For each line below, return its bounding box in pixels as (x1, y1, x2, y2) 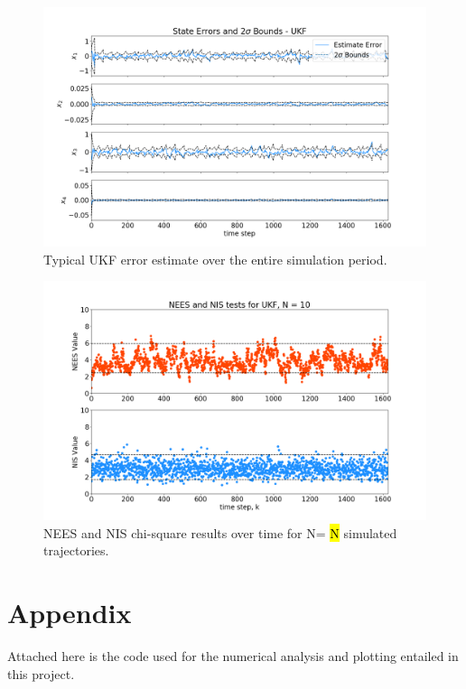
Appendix (7, 594, 132, 631)
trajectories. (43, 541, 109, 560)
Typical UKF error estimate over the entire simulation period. (43, 249, 387, 268)
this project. (7, 664, 75, 683)
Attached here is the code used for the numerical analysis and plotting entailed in (7, 647, 459, 666)
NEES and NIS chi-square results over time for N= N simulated (43, 523, 397, 542)
